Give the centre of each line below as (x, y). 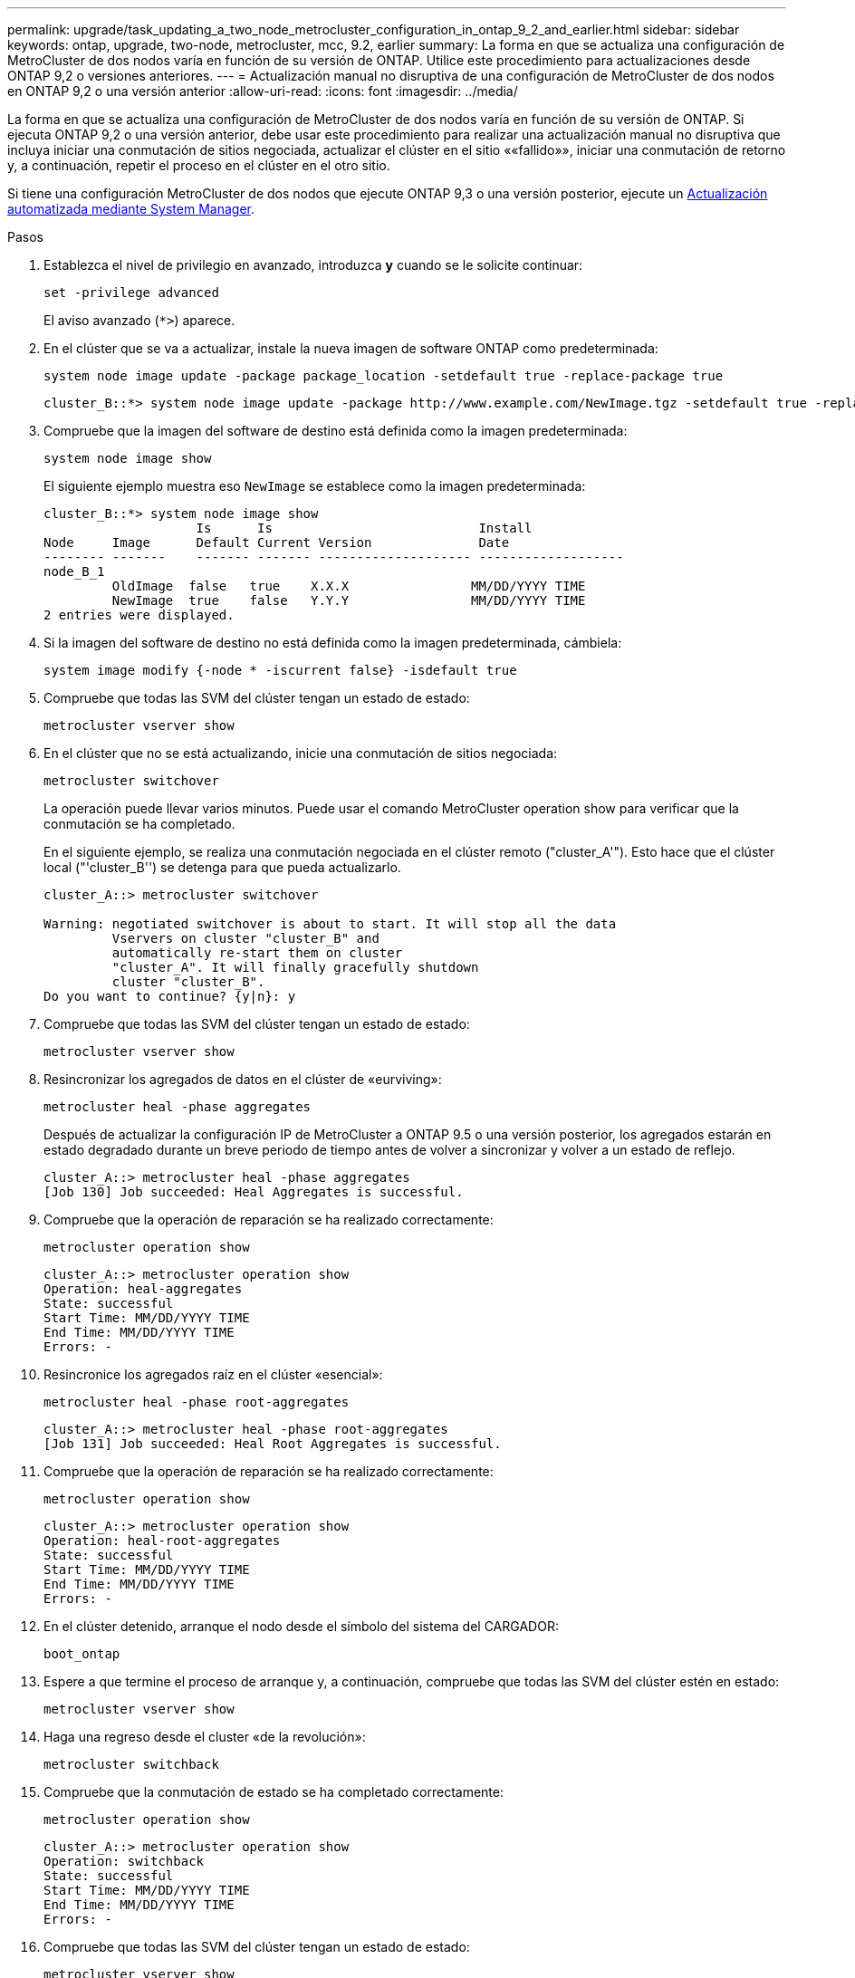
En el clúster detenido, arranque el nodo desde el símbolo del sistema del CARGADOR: (301, 1626)
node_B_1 (74, 571)
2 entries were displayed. (139, 615)
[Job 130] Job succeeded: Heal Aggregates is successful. (254, 1192)
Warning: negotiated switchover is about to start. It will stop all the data (330, 924)
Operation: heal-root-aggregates (162, 1541)
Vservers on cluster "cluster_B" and (245, 938)
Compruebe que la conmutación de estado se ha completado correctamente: (274, 1792)
